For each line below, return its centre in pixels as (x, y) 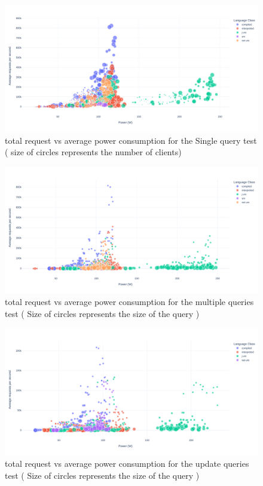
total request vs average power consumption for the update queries (127, 464)
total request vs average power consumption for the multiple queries (129, 302)
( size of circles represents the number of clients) (93, 152)
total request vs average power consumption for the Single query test (131, 140)
